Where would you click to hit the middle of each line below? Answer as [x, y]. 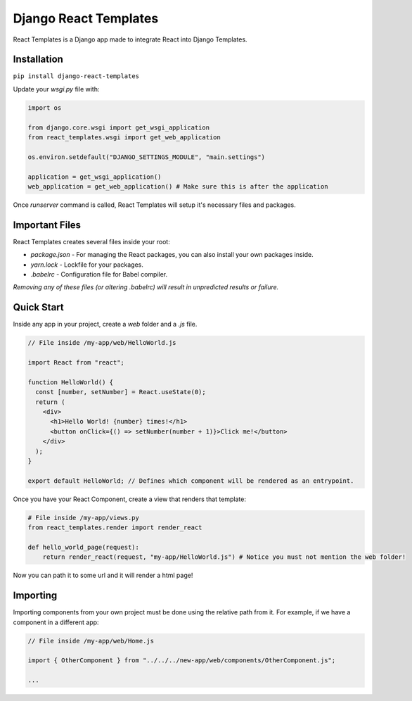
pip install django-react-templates [76, 76]
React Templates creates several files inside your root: [91, 241]
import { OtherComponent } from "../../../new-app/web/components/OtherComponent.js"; [182, 661]
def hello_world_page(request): [84, 547]
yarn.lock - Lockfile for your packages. [87, 265]
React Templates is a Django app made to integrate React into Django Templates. [130, 39]
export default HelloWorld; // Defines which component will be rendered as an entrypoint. [191, 481]
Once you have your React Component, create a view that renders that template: [129, 499]
